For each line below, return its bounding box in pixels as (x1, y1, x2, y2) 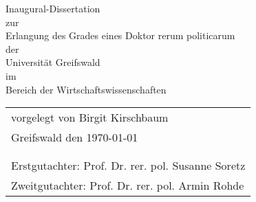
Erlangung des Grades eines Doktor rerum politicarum (6, 28, 235, 43)
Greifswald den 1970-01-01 (11, 129, 138, 146)
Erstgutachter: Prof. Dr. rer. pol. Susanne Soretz (11, 157, 246, 174)
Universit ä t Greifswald (6, 55, 100, 69)
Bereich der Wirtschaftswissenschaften (6, 82, 167, 96)
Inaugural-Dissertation (6, 1, 100, 15)
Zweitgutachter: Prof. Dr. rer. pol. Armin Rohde (11, 177, 244, 194)
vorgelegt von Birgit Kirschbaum (11, 109, 169, 126)
